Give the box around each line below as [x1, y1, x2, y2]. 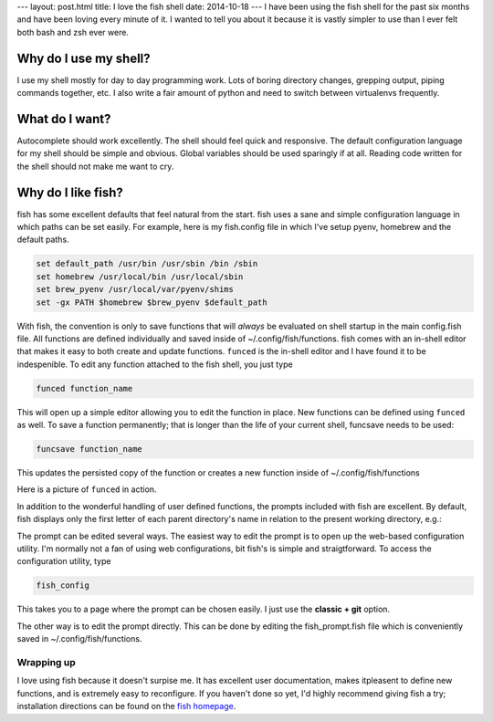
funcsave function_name [36, 444, 143, 455]
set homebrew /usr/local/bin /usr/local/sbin [36, 271, 244, 282]
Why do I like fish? [16, 184, 123, 200]
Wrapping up [16, 655, 77, 668]
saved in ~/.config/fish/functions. [16, 633, 142, 644]
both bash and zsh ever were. [16, 26, 130, 37]
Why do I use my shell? [16, 50, 151, 66]
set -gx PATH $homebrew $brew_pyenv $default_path [36, 297, 268, 308]
